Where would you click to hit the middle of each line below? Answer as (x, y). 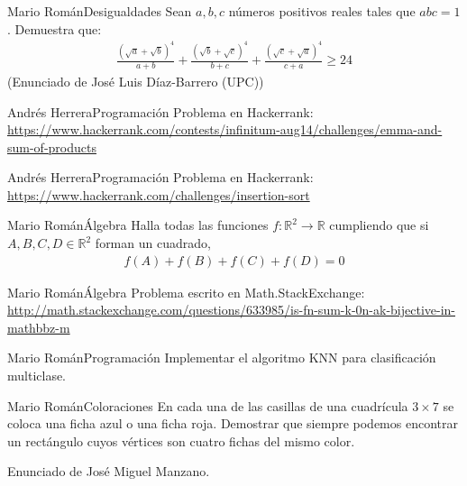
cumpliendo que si (379, 225)
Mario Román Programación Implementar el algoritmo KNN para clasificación (222, 358)
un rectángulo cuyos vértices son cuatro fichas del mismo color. (181, 440)
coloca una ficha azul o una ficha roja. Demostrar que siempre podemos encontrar (233, 423)
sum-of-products (52, 147)
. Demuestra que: (55, 28)
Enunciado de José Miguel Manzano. (109, 471)
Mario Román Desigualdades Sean (100, 11)
